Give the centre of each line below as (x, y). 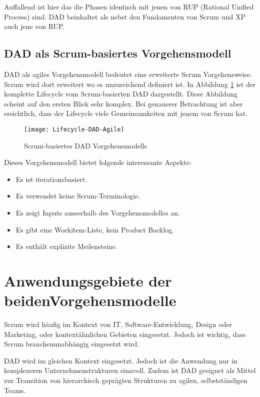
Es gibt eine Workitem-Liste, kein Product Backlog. (95, 229)
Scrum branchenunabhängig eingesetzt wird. (72, 344)
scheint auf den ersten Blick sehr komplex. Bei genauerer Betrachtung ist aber (123, 103)
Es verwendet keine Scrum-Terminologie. (78, 196)
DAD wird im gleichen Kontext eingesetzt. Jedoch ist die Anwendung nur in (121, 360)
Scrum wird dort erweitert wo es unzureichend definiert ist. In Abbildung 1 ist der (130, 84)
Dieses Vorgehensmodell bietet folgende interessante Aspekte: (98, 162)
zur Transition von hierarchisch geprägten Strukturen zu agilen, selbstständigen (126, 380)
